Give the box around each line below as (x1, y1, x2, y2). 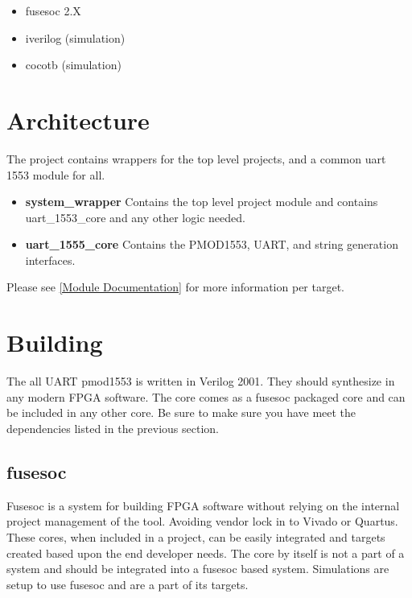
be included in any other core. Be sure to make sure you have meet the (6, 404, 356, 421)
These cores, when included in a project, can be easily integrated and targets (6, 528, 385, 545)
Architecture (6, 103, 150, 136)
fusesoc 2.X (25, 2, 81, 19)
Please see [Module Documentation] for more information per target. (6, 278, 344, 295)
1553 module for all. (6, 166, 105, 183)
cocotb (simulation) (25, 56, 122, 73)
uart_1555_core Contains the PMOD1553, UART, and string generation (25, 236, 398, 253)
